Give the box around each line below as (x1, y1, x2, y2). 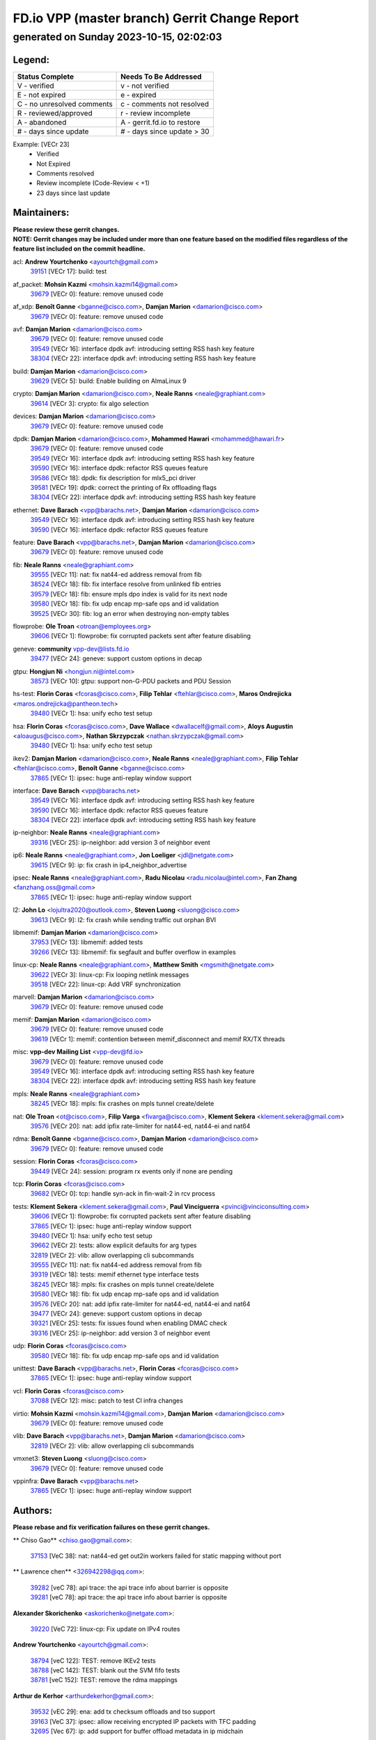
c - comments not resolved (120, 99, 209, 109)
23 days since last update (36, 189, 111, 197)
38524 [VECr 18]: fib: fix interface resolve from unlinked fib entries (30, 580, 221, 588)
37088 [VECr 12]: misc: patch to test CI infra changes (30, 1396, 184, 1405)
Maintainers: (13, 207, 70, 219)
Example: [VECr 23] (13, 140, 70, 148)
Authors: (13, 1505, 52, 1517)
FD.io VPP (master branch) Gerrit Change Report (13, 10, 299, 26)
